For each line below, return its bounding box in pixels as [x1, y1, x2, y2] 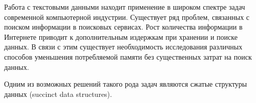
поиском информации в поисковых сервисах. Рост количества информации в [4, 21, 243, 32]
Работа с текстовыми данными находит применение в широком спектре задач [4, 2, 245, 12]
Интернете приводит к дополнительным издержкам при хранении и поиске [4, 31, 238, 42]
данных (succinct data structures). [4, 88, 112, 99]
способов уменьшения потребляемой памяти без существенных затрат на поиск [4, 51, 252, 62]
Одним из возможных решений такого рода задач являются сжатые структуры [4, 79, 247, 89]
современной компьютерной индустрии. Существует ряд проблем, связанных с [4, 11, 250, 22]
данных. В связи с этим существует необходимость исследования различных [4, 41, 243, 52]
